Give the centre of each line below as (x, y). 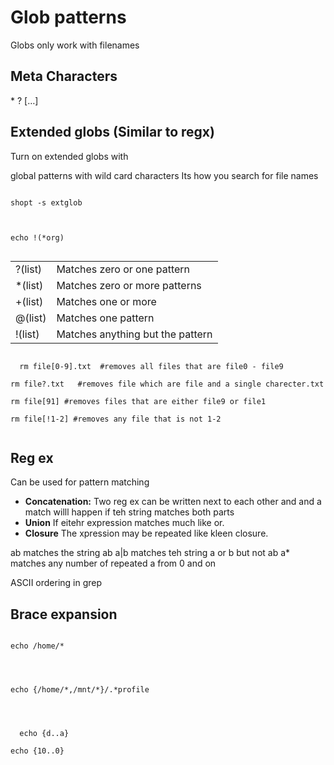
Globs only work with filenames (75, 45)
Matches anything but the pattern (134, 334)
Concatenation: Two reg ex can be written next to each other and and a (173, 502)
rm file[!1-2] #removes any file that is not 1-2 (116, 419)
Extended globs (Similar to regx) (112, 132)
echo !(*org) (37, 237)
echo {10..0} (37, 751)
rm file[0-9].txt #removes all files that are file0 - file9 (151, 366)
